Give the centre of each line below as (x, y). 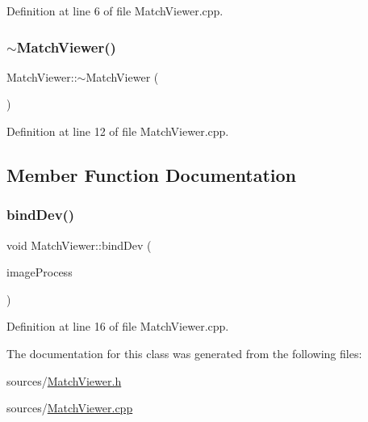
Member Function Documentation (152, 174)
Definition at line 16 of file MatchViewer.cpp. (118, 326)
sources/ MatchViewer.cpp (70, 408)
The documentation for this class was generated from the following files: (184, 353)
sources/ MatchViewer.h (64, 380)
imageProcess (40, 272)
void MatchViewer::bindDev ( (79, 245)
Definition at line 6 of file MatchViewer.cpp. (115, 11)
